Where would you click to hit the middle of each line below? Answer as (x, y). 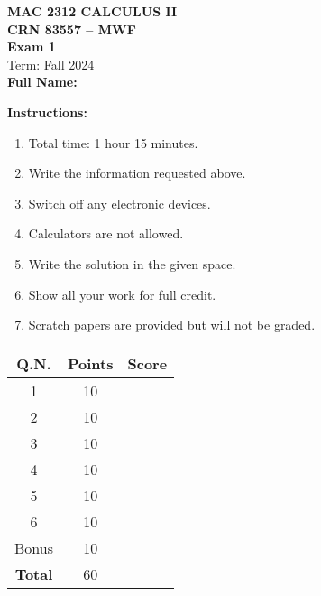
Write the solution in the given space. (132, 263)
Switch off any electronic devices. (119, 203)
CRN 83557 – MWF (72, 28)
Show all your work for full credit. (122, 294)
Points (90, 363)
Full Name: (42, 82)
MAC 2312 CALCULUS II (92, 11)
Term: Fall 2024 (51, 64)
